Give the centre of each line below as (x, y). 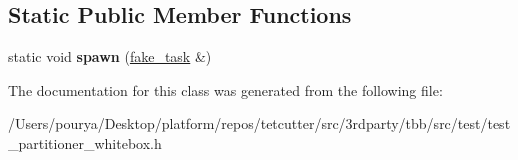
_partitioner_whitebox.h (85, 142)
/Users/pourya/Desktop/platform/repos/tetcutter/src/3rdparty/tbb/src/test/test (259, 123)
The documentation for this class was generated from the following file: (225, 89)
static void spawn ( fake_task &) (110, 56)
